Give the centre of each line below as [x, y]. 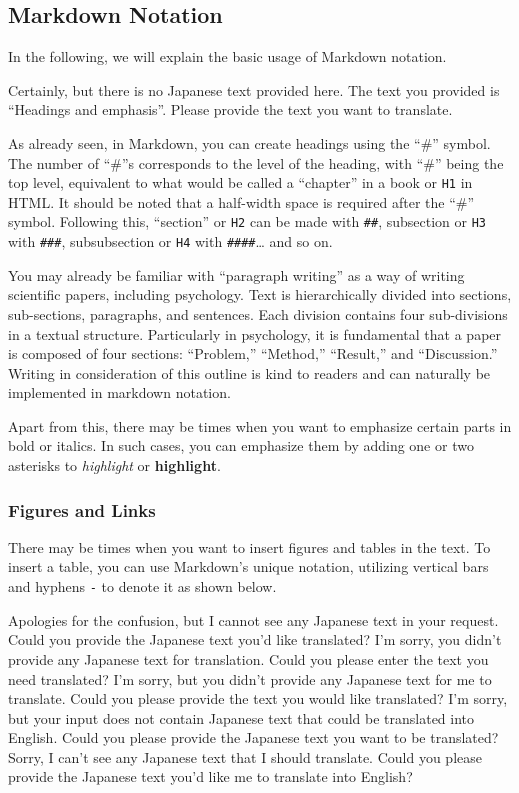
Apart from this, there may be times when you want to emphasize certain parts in [260, 425]
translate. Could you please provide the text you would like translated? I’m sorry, [258, 698]
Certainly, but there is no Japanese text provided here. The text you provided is [254, 89]
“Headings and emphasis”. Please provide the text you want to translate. [230, 109]
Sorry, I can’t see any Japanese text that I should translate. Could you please [245, 756]
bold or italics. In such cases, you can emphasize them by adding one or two [241, 445]
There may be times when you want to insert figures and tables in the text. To [249, 546]
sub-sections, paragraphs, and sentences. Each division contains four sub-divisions [258, 313]
